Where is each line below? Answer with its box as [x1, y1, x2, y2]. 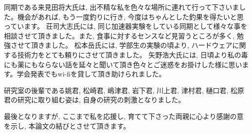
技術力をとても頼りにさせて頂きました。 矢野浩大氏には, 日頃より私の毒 [17, 49, 248, 59]
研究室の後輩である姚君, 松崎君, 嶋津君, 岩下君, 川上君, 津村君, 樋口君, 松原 [4, 85, 244, 95]
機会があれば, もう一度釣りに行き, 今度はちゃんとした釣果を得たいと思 [17, 11, 244, 21]
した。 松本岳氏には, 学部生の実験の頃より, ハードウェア [51, 40, 233, 50]
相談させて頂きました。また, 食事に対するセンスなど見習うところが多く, [4, 30, 235, 40]
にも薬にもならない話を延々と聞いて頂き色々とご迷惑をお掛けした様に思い [4, 59, 242, 69]
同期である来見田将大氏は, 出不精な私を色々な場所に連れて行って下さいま [4, 2, 239, 12]
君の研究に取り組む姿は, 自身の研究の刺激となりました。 [4, 95, 185, 105]
